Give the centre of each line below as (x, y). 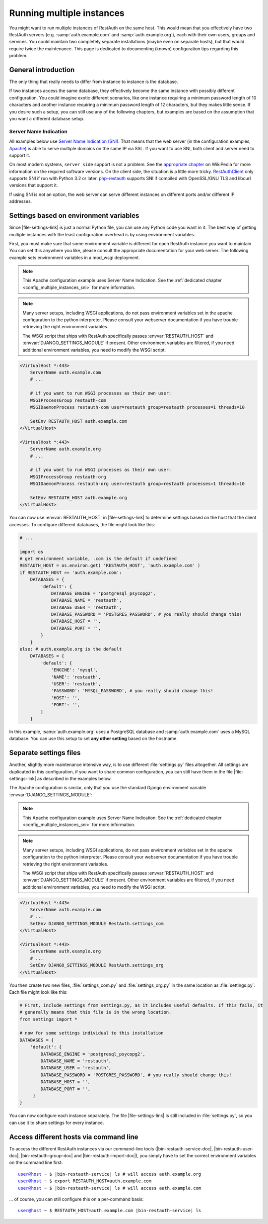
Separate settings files (45, 753)
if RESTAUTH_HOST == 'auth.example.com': (71, 572)
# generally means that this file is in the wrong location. (96, 1012)
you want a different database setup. (47, 118)
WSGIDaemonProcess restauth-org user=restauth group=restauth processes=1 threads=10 (137, 484)
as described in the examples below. (74, 778)
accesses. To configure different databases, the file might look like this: (82, 524)
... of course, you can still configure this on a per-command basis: (76, 1199)
